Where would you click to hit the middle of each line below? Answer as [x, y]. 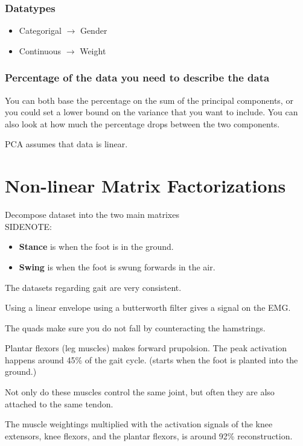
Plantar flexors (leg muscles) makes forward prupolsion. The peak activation [146, 348]
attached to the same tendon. [59, 403]
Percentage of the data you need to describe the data [137, 78]
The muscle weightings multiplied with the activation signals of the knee [139, 424]
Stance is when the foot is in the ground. [96, 247]
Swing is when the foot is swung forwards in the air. [117, 266]
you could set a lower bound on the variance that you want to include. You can [151, 112]
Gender [94, 30]
